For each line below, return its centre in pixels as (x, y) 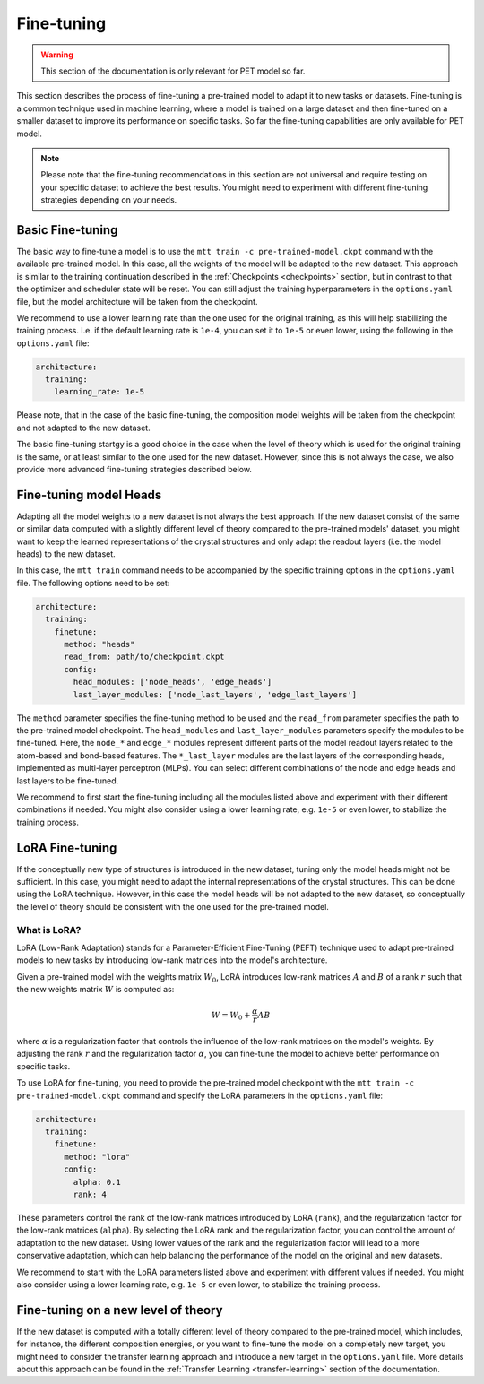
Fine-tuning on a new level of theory (120, 1310)
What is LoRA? (49, 930)
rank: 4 (90, 1194)
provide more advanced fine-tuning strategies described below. (134, 470)
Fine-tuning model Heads (89, 494)
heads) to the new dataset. (66, 554)
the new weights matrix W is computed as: (95, 990)
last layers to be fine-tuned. (68, 781)
